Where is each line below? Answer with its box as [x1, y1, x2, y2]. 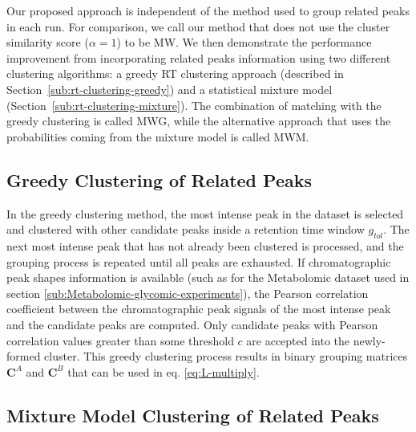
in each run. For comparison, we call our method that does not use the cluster [6, 18, 390, 35]
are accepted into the [246, 332, 350, 348]
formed [6, 348, 41, 365]
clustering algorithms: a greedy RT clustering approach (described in [6, 65, 344, 82]
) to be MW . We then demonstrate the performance [116, 34, 372, 51]
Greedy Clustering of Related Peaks [6, 167, 312, 192]
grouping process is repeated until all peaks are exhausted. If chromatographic [6, 253, 391, 270]
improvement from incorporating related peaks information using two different [6, 49, 391, 66]
